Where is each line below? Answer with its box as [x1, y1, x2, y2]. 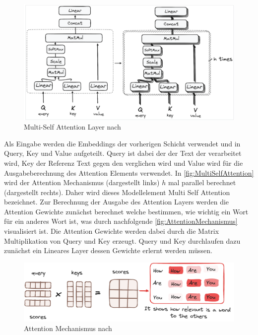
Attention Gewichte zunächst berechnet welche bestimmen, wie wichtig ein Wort [4, 206, 249, 216]
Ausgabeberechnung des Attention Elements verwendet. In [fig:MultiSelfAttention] [4, 167, 254, 178]
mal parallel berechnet [168, 177, 236, 188]
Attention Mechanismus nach [24, 323, 112, 334]
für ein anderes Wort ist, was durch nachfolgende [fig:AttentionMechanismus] [4, 216, 238, 226]
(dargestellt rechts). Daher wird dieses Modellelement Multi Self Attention [4, 187, 230, 197]
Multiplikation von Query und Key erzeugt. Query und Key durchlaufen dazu [4, 235, 241, 246]
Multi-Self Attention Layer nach [24, 122, 121, 132]
